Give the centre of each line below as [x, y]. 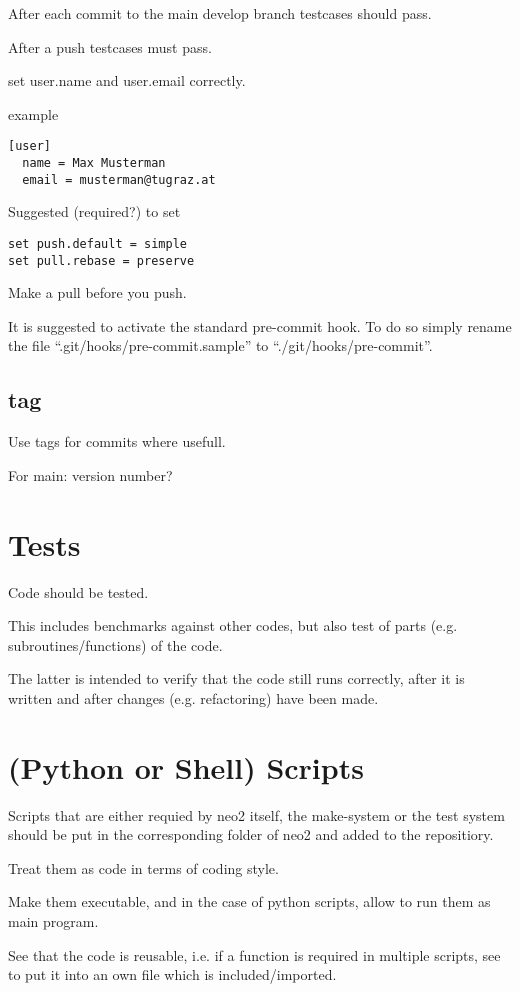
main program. [53, 921]
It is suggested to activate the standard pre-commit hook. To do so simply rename [260, 325]
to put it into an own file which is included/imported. [172, 974]
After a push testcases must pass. [110, 46]
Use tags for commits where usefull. [117, 441]
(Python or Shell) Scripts [186, 766]
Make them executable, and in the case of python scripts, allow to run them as [249, 901]
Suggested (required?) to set [94, 211]
